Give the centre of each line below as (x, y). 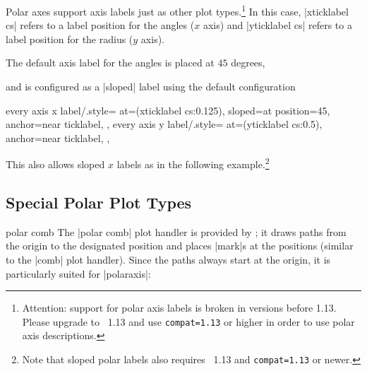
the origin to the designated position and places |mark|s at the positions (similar (180, 246)
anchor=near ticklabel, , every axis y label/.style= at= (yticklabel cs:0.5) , (164, 124)
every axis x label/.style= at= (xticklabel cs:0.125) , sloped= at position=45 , (168, 110)
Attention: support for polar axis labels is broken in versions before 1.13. (179, 308)
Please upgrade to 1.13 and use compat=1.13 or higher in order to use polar (188, 321)
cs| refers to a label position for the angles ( (100, 25)
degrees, (248, 63)
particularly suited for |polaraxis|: (78, 273)
